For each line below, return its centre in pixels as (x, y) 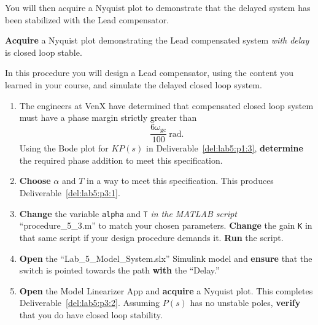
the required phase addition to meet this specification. (121, 160)
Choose (35, 181)
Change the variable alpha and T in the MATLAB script (128, 213)
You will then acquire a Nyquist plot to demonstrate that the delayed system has (158, 7)
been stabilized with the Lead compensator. (87, 19)
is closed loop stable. (44, 52)
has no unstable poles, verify (245, 303)
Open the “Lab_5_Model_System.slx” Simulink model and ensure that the (166, 258)
